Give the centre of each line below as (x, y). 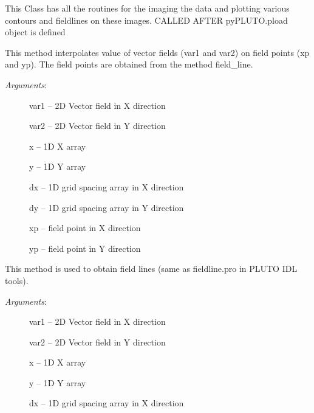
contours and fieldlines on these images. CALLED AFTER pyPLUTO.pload (146, 20)
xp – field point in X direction (85, 228)
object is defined (35, 32)
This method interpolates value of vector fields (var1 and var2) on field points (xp (157, 52)
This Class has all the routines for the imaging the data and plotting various (147, 8)
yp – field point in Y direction (85, 248)
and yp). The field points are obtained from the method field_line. (129, 64)
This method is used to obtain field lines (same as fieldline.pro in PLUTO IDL (151, 269)
